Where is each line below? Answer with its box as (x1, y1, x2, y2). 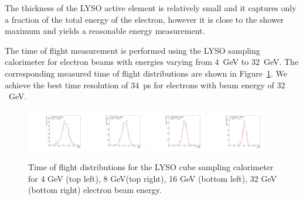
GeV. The (263, 56, 299, 68)
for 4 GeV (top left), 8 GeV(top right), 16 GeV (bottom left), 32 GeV (28, 172, 277, 184)
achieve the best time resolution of (5, 78, 128, 91)
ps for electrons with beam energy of (143, 78, 274, 91)
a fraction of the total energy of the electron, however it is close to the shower (5, 13, 284, 25)
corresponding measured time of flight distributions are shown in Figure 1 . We (5, 67, 287, 79)
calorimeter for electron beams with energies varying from (5, 56, 212, 68)
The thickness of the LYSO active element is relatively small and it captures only (5, 2, 297, 13)
